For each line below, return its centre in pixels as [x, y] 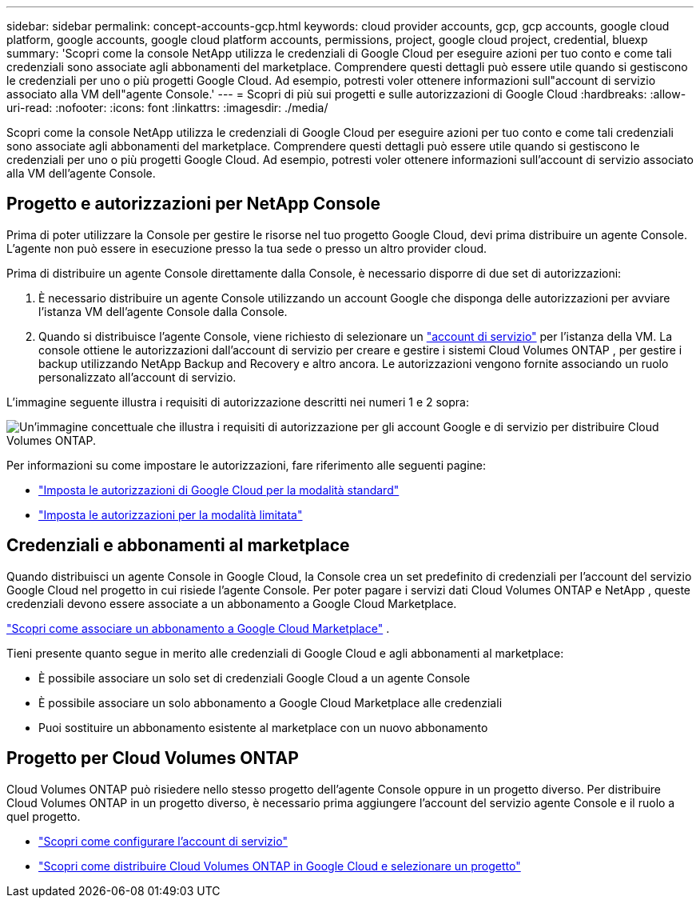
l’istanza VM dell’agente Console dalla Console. [163, 311]
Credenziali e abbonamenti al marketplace [178, 546]
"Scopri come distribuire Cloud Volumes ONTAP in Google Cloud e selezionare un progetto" [280, 866]
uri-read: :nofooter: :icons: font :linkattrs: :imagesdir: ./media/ [167, 108]
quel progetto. [44, 816]
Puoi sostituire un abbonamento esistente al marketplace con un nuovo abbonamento [263, 727]
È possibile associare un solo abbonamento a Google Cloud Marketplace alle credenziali [270, 702]
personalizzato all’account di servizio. [137, 377]
